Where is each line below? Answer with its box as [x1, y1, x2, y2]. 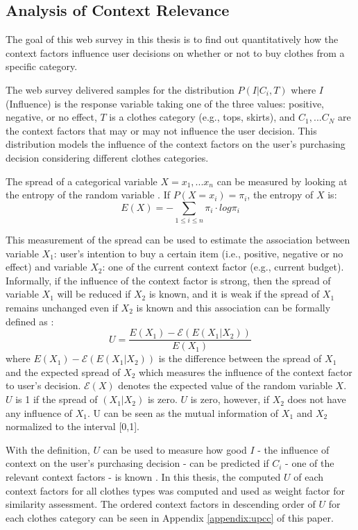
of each [293, 470, 323, 484]
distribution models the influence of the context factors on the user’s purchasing [6, 137, 346, 151]
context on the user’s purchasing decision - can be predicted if [6, 456, 269, 470]
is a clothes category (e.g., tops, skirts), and [109, 110, 296, 124]
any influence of [6, 405, 73, 420]
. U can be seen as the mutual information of [87, 405, 279, 420]
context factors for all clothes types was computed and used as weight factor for [6, 483, 346, 497]
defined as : [6, 314, 54, 328]
